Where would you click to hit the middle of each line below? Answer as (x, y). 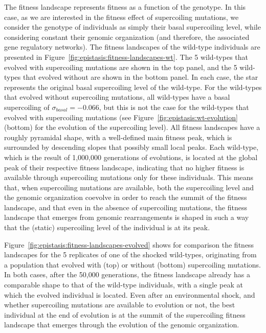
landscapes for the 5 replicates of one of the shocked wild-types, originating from (130, 254)
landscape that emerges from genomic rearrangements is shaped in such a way (127, 217)
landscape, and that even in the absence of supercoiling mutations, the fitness (126, 207)
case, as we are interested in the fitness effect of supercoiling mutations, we (121, 17)
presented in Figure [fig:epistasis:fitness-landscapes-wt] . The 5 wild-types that (126, 57)
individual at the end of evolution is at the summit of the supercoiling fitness (125, 314)
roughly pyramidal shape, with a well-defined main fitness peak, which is (118, 137)
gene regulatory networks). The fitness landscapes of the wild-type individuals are (132, 47)
